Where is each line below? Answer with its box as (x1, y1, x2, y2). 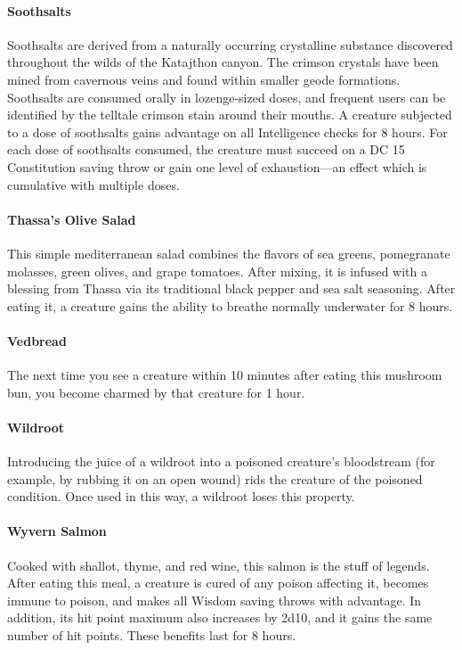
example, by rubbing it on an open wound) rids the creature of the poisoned (7, 469, 423, 488)
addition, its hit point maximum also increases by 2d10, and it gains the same (7, 608, 433, 627)
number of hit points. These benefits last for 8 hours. (7, 626, 296, 645)
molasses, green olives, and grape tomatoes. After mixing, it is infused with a (7, 261, 427, 280)
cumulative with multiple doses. (7, 175, 180, 193)
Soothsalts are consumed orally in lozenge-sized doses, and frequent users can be (7, 87, 446, 106)
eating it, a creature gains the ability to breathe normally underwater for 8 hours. (7, 296, 453, 315)
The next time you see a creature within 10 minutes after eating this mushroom (7, 366, 442, 384)
